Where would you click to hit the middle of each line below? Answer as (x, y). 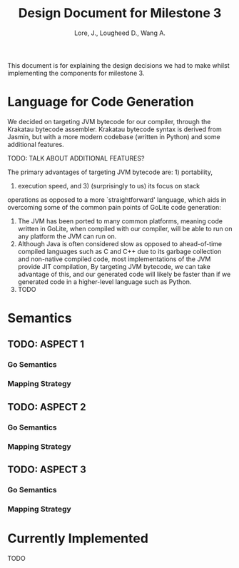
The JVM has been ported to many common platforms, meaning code (120, 221)
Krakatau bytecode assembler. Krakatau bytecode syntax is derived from (115, 129)
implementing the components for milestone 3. (76, 73)
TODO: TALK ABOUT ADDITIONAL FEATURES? (76, 158)
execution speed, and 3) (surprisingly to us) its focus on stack (109, 186)
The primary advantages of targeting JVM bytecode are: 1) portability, (110, 172)
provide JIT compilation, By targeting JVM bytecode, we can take (114, 266)
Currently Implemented (78, 538)
